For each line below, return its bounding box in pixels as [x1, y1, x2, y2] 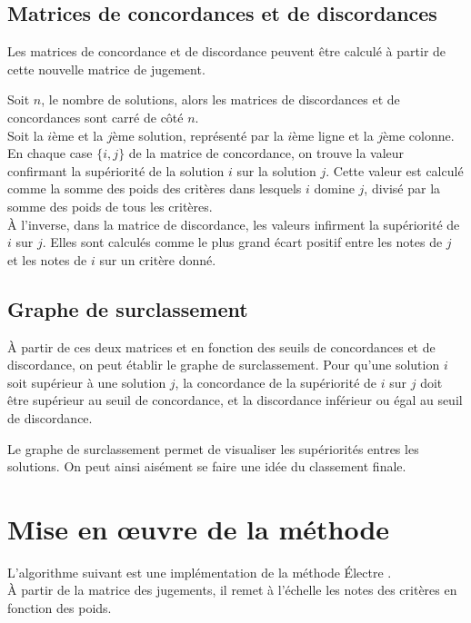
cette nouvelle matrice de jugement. [7, 59, 205, 78]
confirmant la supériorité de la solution [7, 161, 225, 180]
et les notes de [7, 250, 87, 269]
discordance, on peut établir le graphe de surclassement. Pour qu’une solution [7, 355, 440, 374]
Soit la [7, 125, 44, 144]
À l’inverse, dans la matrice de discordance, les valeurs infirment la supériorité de [7, 214, 460, 233]
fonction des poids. [7, 598, 112, 617]
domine [314, 179, 355, 198]
